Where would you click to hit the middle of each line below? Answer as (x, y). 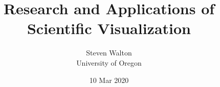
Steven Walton (109, 53)
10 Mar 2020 (109, 80)
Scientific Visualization (109, 28)
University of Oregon (109, 62)
